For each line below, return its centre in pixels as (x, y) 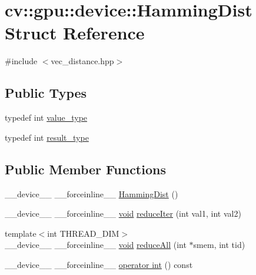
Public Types (46, 93)
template (21, 233)
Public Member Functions (85, 169)
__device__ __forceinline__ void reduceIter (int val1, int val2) (123, 213)
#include (21, 61)
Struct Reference (75, 33)
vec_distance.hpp (82, 61)
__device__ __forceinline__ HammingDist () (92, 193)
